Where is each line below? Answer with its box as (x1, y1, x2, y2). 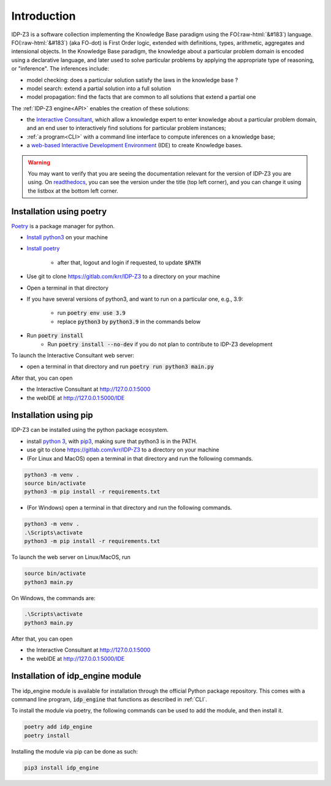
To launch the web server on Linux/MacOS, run (11, 553, 131, 561)
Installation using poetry (11, 206, 107, 217)
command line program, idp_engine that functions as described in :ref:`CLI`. (11, 695, 208, 703)
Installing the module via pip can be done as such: (11, 747, 138, 755)
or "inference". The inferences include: (11, 65, 110, 72)
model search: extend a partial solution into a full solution (26, 85, 172, 92)
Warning (28, 158, 50, 166)
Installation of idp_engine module (11, 671, 142, 681)
